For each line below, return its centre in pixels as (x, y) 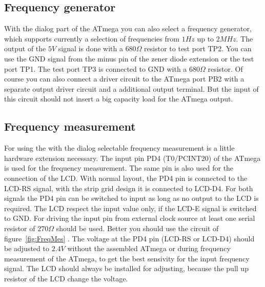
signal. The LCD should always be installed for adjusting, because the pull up (126, 268)
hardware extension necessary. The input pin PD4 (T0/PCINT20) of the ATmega (132, 158)
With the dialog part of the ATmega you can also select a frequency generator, (128, 28)
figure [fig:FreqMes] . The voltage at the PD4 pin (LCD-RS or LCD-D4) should (129, 238)
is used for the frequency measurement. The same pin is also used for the (119, 168)
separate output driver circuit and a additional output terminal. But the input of (131, 88)
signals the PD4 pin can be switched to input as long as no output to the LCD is (131, 198)
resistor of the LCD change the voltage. (66, 278)
